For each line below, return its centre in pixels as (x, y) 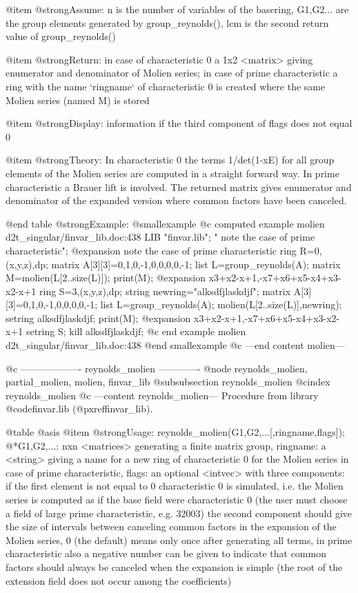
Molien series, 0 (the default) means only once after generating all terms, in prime (179, 540)
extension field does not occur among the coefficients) (119, 580)
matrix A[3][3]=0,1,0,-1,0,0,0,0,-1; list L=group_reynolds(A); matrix (196, 264)
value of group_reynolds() (61, 36)
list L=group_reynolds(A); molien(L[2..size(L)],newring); (221, 304)
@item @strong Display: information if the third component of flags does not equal (179, 123)
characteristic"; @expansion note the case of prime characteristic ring (151, 250)
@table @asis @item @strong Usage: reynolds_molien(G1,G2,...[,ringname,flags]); (175, 432)
